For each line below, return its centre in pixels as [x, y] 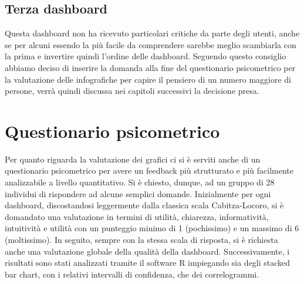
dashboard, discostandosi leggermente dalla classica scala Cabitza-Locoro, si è [144, 205]
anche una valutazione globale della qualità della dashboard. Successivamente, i [147, 251]
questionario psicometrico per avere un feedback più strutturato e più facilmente [149, 170]
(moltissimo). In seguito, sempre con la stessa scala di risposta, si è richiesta [141, 240]
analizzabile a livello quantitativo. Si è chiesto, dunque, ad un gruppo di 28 [140, 182]
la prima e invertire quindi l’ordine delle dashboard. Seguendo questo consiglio [146, 56]
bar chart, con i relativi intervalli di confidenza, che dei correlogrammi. [132, 274]
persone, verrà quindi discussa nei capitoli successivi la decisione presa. [132, 91]
